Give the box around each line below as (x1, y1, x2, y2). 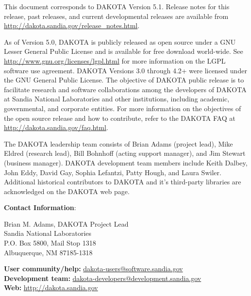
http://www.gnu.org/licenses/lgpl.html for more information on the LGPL (4, 55, 226, 66)
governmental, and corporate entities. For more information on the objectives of (4, 103, 241, 113)
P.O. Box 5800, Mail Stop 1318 (4, 238, 96, 248)
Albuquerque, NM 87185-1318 (4, 247, 93, 257)
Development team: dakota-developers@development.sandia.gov (4, 273, 201, 283)
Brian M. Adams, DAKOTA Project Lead (4, 218, 129, 229)
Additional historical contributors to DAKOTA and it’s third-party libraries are (4, 177, 241, 187)
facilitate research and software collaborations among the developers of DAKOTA (4, 84, 247, 94)
